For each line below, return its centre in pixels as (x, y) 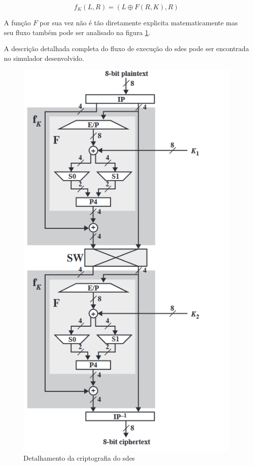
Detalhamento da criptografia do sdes (79, 457)
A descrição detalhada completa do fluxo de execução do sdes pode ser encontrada (126, 48)
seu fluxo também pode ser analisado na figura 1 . (77, 32)
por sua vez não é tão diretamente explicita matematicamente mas (139, 22)
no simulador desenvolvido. (44, 58)
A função (18, 22)
